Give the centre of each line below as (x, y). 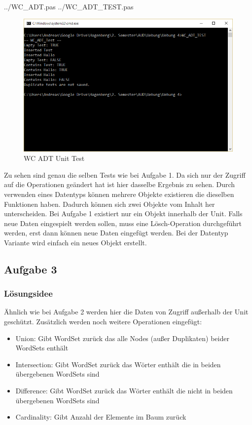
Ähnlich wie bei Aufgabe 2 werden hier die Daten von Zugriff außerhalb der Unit (126, 312)
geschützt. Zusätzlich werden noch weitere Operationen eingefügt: (103, 322)
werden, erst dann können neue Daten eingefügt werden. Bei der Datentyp (116, 233)
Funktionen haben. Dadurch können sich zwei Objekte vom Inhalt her (109, 204)
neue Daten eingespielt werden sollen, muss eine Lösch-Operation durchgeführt (123, 223)
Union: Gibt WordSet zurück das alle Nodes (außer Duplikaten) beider (122, 338)
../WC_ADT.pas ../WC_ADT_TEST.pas (69, 6)
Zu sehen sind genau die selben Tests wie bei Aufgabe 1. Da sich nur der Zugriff (125, 174)
